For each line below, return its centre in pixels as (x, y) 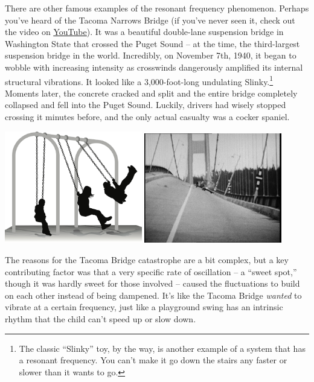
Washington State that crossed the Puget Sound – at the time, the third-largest (152, 43)
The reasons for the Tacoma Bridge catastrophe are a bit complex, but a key (147, 260)
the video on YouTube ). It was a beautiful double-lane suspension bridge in (144, 32)
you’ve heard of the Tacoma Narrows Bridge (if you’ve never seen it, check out (150, 20)
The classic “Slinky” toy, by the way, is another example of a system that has (162, 348)
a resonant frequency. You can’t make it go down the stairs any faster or (153, 360)
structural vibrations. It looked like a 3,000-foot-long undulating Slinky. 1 (139, 80)
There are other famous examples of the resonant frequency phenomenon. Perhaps (157, 8)
